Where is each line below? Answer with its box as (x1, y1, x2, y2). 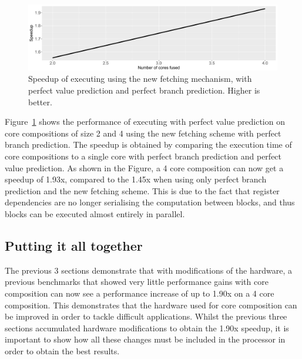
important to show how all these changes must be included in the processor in (5, 333, 286, 345)
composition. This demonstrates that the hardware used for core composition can (5, 298, 297, 311)
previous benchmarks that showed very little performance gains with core (5, 275, 269, 288)
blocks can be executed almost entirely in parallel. (5, 207, 185, 220)
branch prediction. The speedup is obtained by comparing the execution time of (5, 138, 292, 151)
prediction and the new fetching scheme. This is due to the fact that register (5, 184, 280, 197)
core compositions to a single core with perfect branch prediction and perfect (5, 149, 282, 162)
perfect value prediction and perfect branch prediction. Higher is (28, 84, 260, 96)
